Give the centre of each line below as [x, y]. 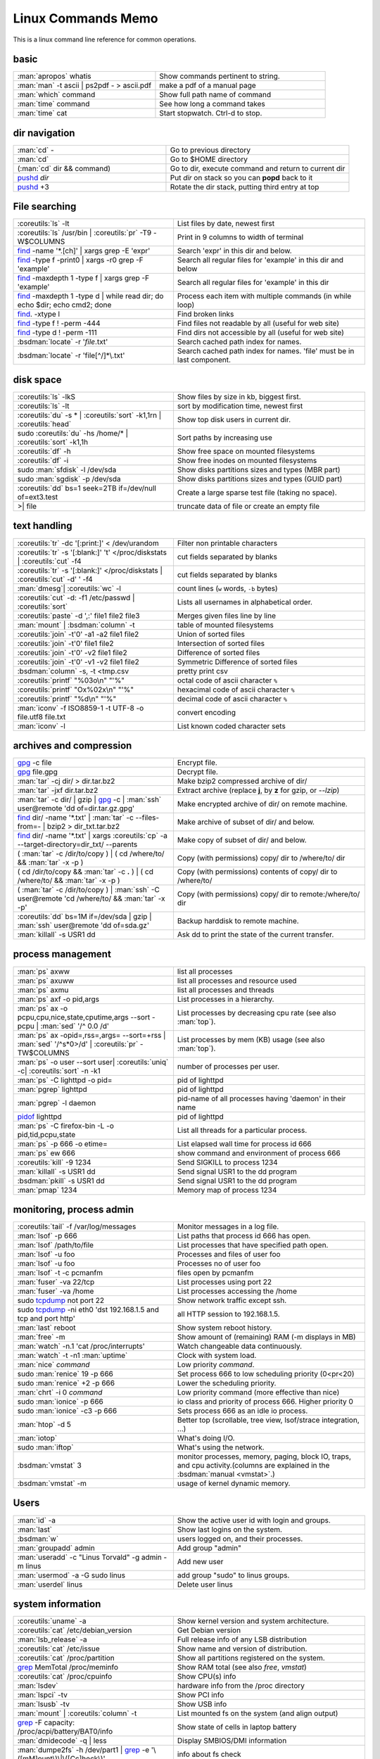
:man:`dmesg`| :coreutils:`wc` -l [69, 588]
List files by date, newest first [226, 224]
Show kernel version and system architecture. [253, 1621]
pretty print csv [203, 671]
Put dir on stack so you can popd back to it [241, 177]
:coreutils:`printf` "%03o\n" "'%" [71, 680]
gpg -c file [34, 763]
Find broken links [205, 315]
